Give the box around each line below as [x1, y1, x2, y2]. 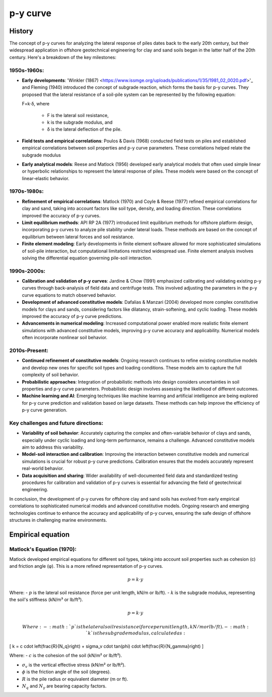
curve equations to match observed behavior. [22, 292, 116, 298]
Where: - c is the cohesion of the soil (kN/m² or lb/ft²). [9, 653, 122, 659]
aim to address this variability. [22, 444, 84, 450]
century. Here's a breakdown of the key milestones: [9, 54, 117, 60]
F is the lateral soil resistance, [47, 112, 109, 118]
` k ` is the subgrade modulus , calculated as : [86, 630, 185, 636]
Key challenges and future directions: [9, 419, 103, 426]
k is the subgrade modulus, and [47, 119, 113, 125]
